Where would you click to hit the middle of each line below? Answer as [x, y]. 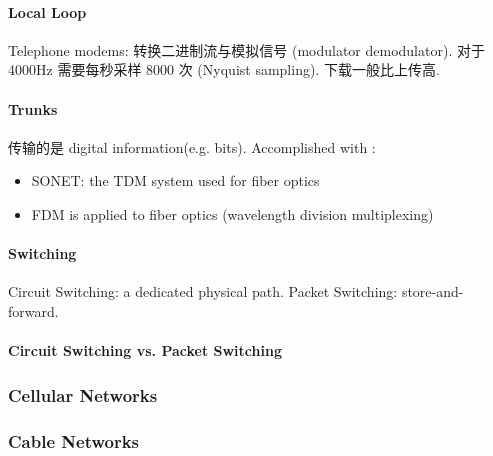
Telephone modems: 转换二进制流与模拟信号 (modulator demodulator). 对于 [246, 49]
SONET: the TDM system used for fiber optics [175, 180]
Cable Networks [74, 440]
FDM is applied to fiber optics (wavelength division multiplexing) [232, 213]
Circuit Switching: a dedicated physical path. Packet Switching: [203, 291]
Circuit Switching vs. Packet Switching [145, 350]
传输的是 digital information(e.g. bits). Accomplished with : [192, 146]
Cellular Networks [83, 394]
